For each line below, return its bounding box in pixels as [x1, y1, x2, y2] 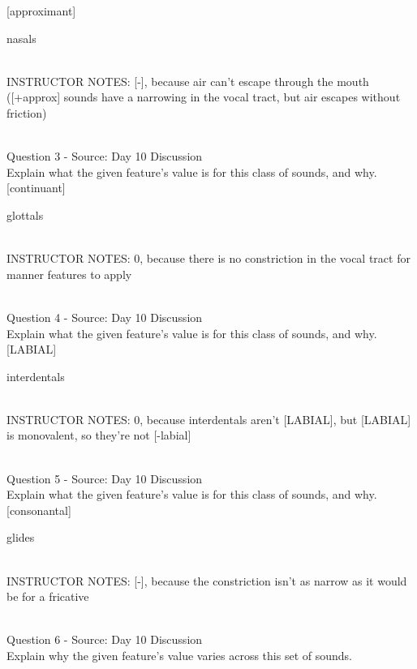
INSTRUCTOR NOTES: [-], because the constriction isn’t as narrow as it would [6, 572, 407, 589]
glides [6, 529, 35, 546]
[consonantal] [6, 501, 71, 518]
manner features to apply [6, 265, 132, 282]
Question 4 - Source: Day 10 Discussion [6, 308, 203, 325]
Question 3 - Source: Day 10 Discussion [6, 148, 203, 165]
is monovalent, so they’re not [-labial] [6, 427, 191, 444]
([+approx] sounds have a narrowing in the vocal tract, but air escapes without [6, 88, 401, 105]
